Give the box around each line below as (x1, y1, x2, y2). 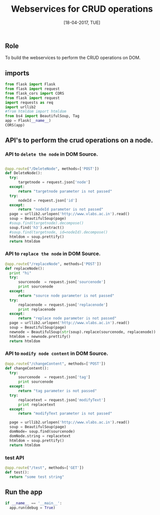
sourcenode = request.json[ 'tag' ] (18, 375, 91, 380)
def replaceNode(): (5, 266, 45, 271)
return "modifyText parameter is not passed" (18, 411, 112, 416)
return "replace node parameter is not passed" (18, 316, 117, 321)
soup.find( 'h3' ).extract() (9, 225, 64, 230)
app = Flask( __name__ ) (5, 118, 51, 123)
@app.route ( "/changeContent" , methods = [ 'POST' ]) (5, 361, 106, 366)
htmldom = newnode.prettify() (9, 334, 71, 339)
